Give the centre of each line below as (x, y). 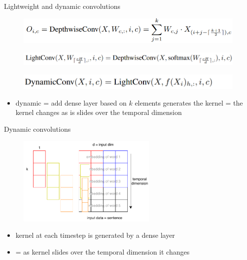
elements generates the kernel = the (189, 102)
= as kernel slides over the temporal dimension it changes (103, 251)
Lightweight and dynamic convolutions (62, 6)
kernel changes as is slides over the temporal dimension (99, 112)
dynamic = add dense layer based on (71, 102)
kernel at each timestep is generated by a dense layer (95, 235)
